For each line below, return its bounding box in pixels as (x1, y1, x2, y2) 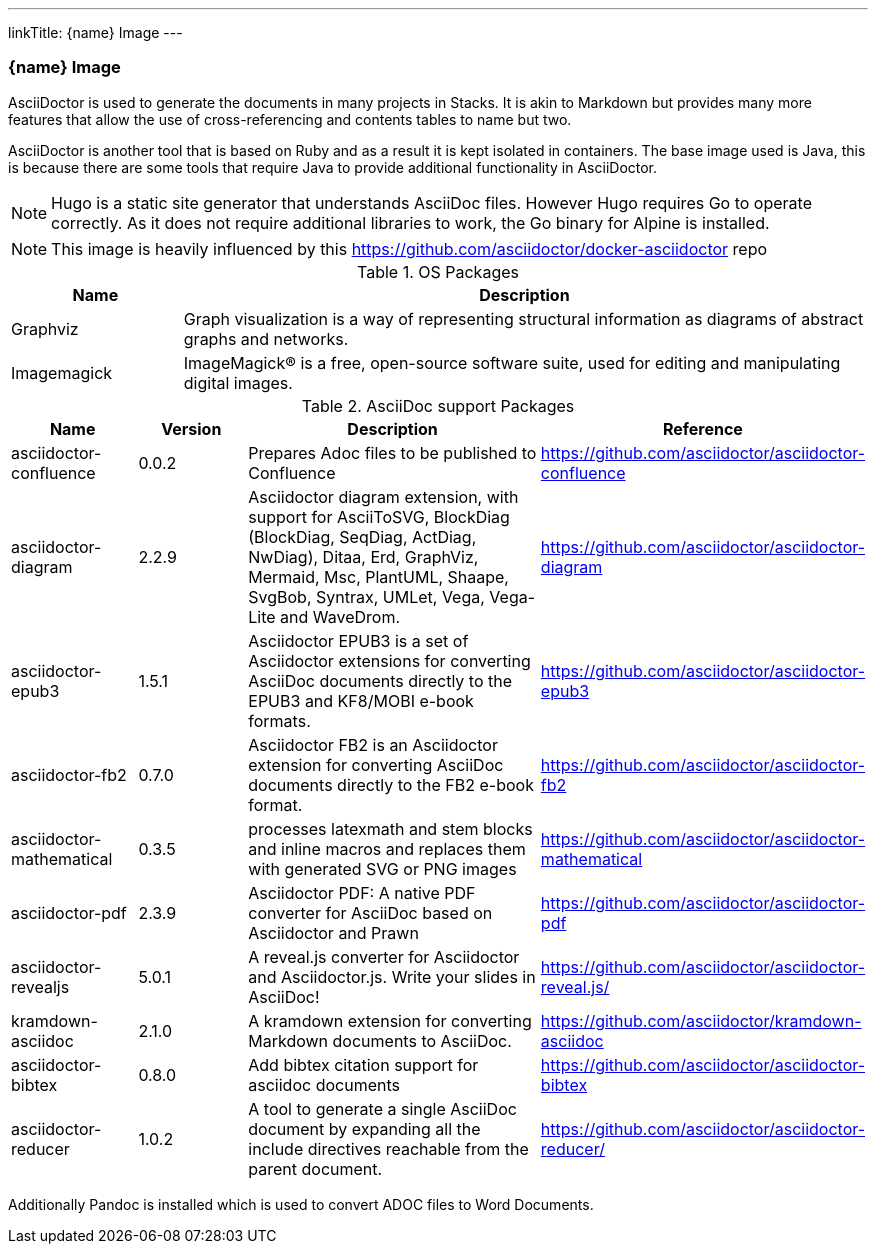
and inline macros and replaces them (248, 838, 526, 859)
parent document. (248, 1158, 383, 1179)
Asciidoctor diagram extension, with (248, 486, 519, 507)
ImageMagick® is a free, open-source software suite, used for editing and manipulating (183, 352, 841, 373)
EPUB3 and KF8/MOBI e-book (248, 690, 474, 711)
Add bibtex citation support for (248, 1054, 479, 1075)
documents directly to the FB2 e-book (248, 774, 534, 795)
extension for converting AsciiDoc (248, 754, 504, 775)
